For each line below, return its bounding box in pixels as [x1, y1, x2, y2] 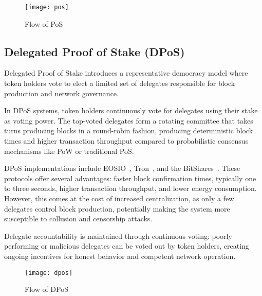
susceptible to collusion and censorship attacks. [4, 213, 153, 224]
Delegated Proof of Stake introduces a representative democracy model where [4, 67, 248, 78]
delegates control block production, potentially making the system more [4, 203, 230, 214]
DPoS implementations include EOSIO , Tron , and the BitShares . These [4, 163, 240, 173]
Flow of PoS [25, 18, 63, 29]
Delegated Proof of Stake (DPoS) [4, 43, 185, 59]
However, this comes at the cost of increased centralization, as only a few [4, 193, 234, 203]
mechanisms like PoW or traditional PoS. [4, 145, 134, 156]
